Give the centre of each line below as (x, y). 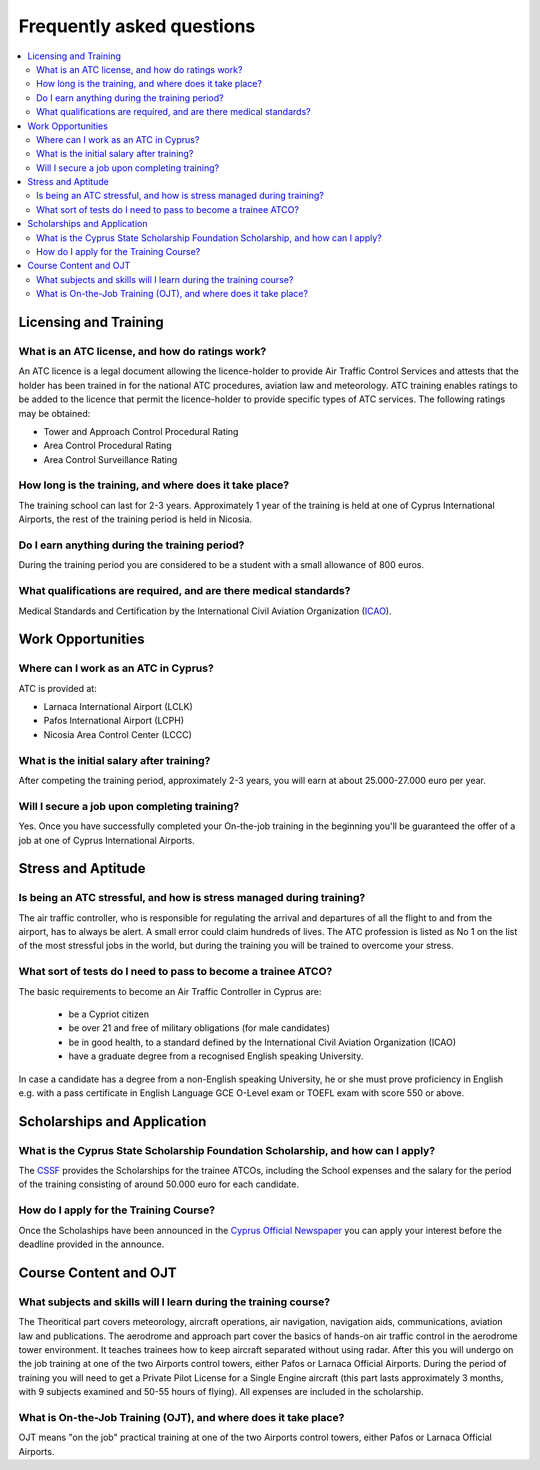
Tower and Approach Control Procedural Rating (141, 431)
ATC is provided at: (57, 688)
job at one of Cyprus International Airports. (106, 840)
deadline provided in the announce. (91, 1244)
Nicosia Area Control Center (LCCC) (117, 734)
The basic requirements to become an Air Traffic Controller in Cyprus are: (170, 991)
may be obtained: (54, 413)
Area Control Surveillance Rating (110, 459)
